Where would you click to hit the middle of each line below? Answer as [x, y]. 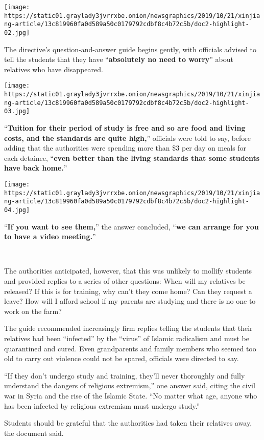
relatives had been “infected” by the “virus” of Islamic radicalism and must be [127, 338]
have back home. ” [36, 168]
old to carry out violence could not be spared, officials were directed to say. [122, 358]
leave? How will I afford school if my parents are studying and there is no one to [130, 301]
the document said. [34, 433]
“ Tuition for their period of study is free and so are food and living [125, 128]
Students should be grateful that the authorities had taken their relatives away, [128, 423]
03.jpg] [17, 111]
